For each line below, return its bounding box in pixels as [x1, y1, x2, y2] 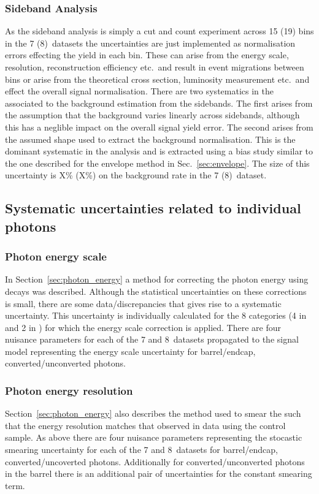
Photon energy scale [5, 249, 107, 264]
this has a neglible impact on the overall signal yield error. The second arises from [5, 120, 313, 133]
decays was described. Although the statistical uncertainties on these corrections [5, 284, 307, 297]
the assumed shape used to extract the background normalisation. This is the [5, 132, 296, 145]
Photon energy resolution [5, 383, 133, 398]
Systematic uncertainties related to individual [5, 199, 301, 218]
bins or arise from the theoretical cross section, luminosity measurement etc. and [5, 72, 310, 85]
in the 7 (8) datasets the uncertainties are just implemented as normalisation [5, 36, 296, 49]
